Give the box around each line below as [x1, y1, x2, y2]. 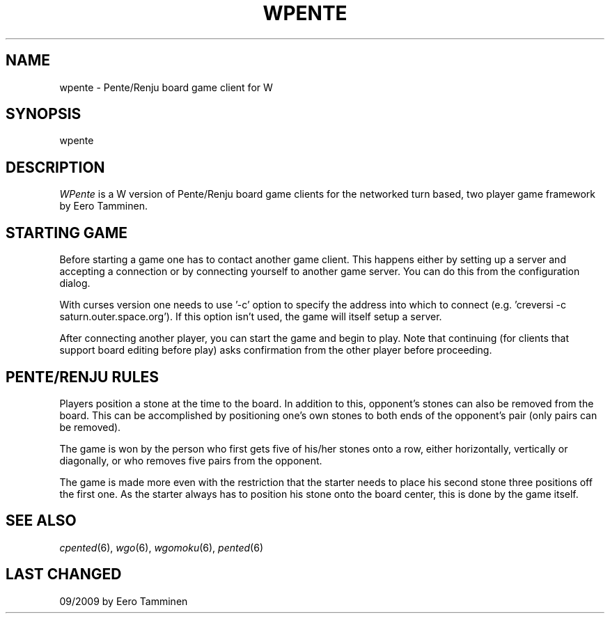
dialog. [59, 277, 91, 290]
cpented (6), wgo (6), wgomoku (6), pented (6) [59, 541, 264, 554]
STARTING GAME [6, 224, 127, 242]
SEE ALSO [6, 512, 77, 530]
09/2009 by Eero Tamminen [59, 595, 188, 607]
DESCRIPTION [6, 158, 105, 176]
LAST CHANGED [6, 565, 122, 583]
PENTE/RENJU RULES [6, 368, 159, 386]
